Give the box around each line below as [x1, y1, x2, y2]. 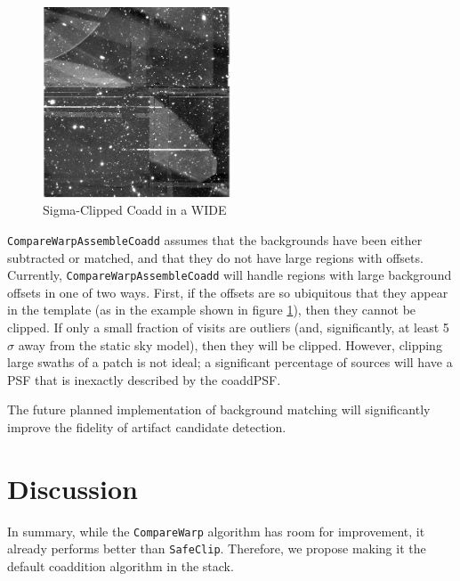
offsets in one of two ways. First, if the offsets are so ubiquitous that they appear [7, 282, 448, 301]
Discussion [7, 470, 138, 506]
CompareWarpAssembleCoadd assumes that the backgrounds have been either [7, 230, 423, 249]
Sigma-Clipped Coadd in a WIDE [43, 200, 227, 219]
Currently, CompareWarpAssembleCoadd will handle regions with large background [7, 266, 452, 284]
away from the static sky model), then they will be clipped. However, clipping [18, 335, 442, 354]
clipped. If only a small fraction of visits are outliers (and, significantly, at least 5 [7, 318, 449, 337]
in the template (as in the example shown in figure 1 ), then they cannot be [7, 300, 416, 319]
